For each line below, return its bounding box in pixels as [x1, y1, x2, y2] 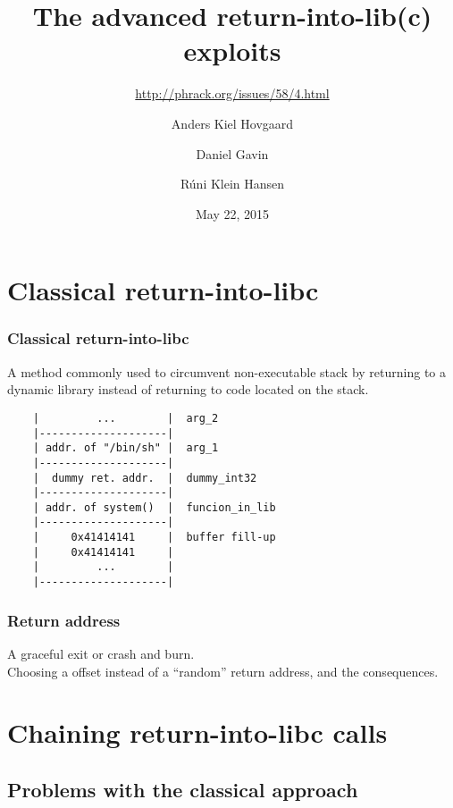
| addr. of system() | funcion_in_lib [32, 501, 276, 514]
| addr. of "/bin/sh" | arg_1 [32, 442, 219, 455]
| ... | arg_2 [32, 411, 219, 425]
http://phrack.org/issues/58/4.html [135, 84, 330, 103]
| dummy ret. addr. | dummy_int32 [32, 471, 257, 484]
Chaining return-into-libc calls [7, 714, 388, 751]
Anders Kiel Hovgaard [171, 114, 294, 132]
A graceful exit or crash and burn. [7, 644, 195, 662]
